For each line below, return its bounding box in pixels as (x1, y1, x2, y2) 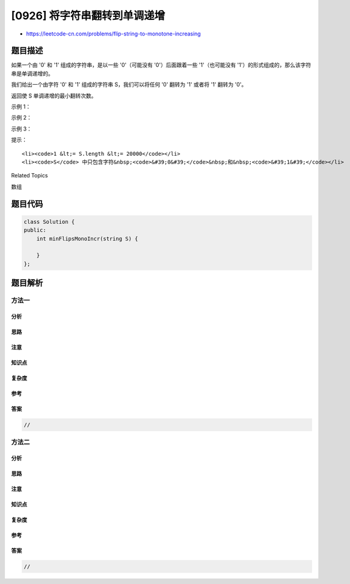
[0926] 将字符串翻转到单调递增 (11, 9, 165, 22)
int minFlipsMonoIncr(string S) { (36, 235, 138, 242)
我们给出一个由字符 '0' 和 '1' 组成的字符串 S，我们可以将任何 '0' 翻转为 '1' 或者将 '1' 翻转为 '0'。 (11, 81, 247, 88)
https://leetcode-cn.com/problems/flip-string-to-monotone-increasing (26, 30, 201, 37)
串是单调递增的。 (11, 70, 54, 77)
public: (23, 227, 46, 234)
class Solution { (23, 218, 75, 225)
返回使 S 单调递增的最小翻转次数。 (11, 92, 97, 99)
